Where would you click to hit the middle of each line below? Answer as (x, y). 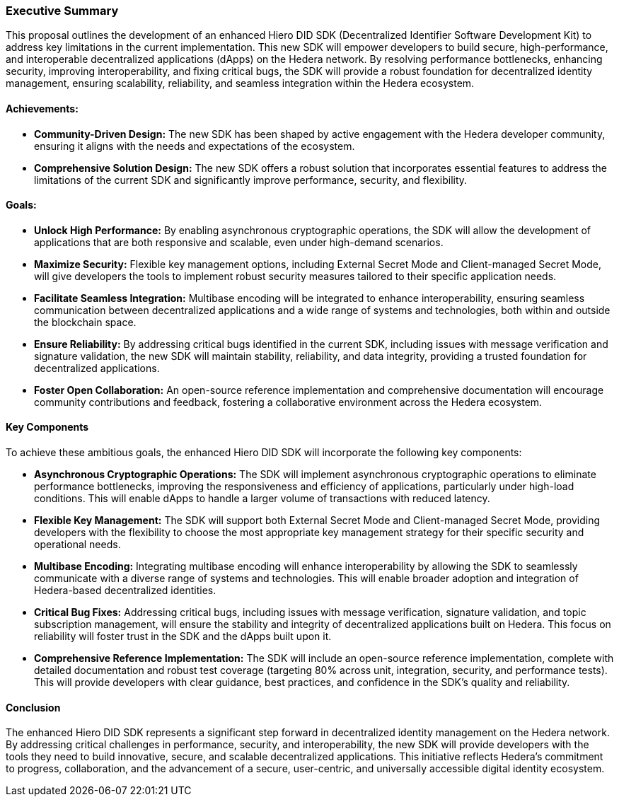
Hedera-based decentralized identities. (125, 591)
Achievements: (42, 108)
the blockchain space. (85, 322)
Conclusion (33, 707)
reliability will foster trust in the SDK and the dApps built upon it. (183, 637)
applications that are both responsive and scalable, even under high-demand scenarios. (239, 242)
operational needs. (77, 545)
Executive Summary (62, 11)
